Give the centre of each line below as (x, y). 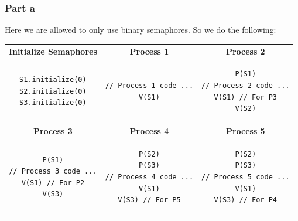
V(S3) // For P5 (149, 200)
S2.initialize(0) (53, 91)
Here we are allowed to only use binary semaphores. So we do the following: (141, 30)
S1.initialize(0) (53, 80)
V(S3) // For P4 (245, 200)
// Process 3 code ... (53, 171)
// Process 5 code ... (246, 177)
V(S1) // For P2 (53, 183)
